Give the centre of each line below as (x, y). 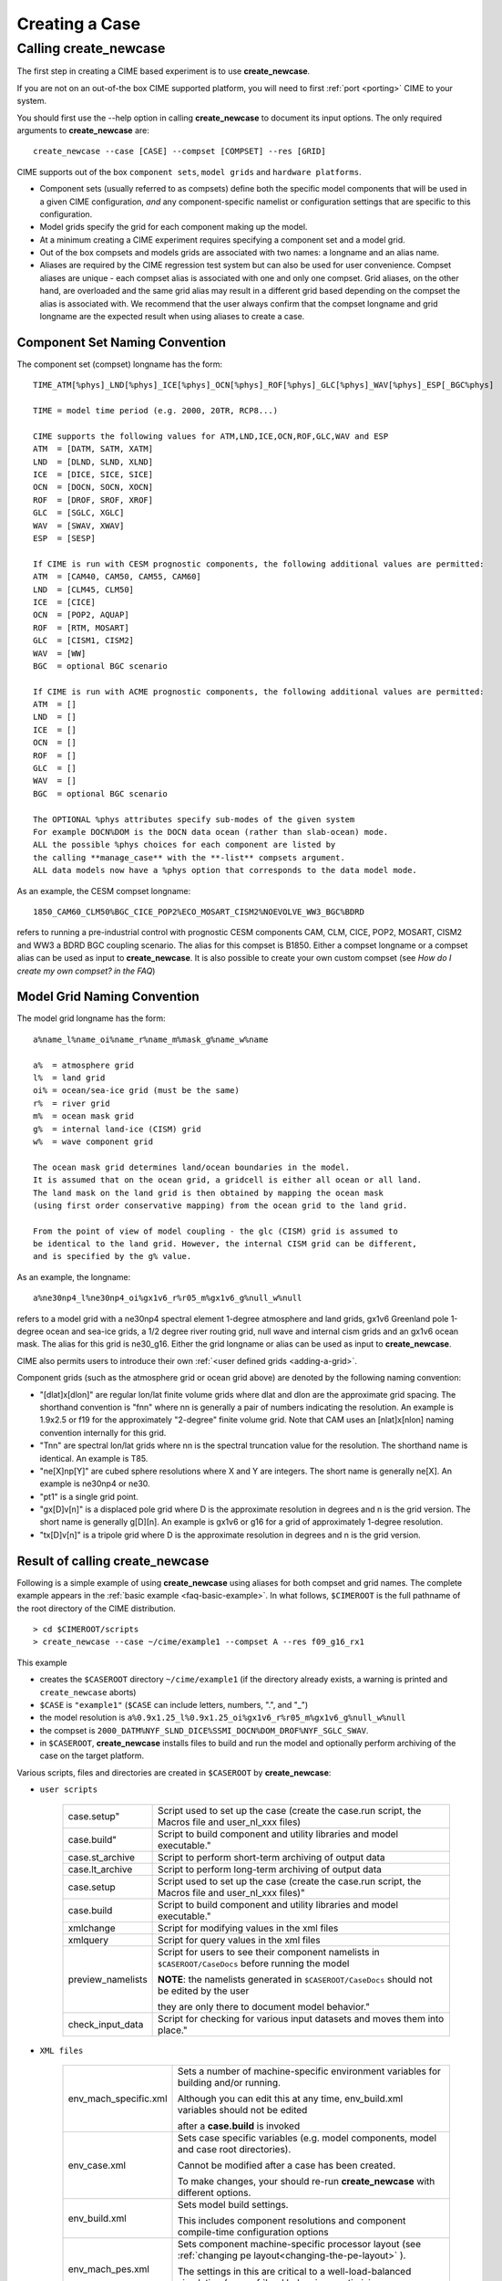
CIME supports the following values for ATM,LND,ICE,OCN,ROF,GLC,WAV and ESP (211, 436)
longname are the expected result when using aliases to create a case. (172, 317)
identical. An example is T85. (94, 1458)
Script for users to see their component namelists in (269, 1952)
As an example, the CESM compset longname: (104, 891)
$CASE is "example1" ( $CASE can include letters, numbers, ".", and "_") (174, 1704)
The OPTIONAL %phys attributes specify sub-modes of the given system (194, 819)
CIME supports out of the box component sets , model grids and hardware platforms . (189, 172)
